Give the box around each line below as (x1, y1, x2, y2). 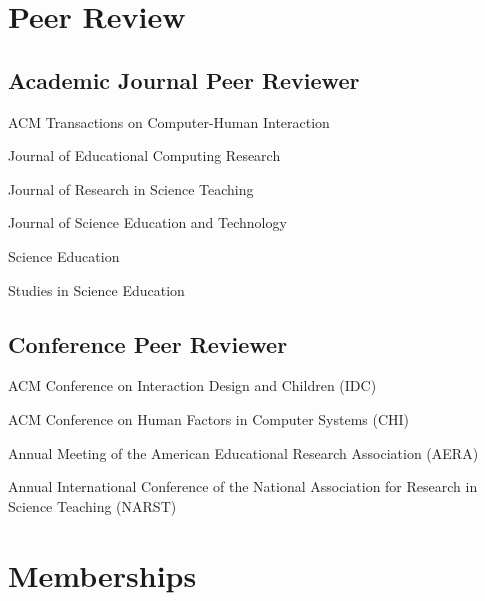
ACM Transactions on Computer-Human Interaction (8, 111, 330, 132)
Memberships (8, 554, 197, 595)
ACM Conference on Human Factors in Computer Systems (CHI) (8, 408, 410, 429)
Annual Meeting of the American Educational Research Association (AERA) (8, 442, 479, 463)
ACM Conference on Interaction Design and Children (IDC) (8, 375, 377, 396)
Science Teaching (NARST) (8, 495, 177, 516)
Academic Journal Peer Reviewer (8, 64, 360, 95)
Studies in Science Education (8, 279, 185, 300)
